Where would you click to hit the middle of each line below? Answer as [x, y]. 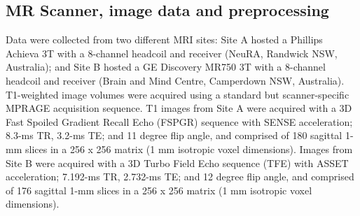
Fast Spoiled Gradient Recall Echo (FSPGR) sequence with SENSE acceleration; [179, 121]
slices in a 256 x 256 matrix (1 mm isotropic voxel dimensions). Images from [189, 149]
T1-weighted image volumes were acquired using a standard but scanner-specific [178, 94]
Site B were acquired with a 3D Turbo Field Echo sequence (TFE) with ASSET [177, 163]
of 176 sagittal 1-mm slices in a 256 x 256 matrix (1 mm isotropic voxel [159, 190]
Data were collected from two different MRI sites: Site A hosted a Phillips [164, 39]
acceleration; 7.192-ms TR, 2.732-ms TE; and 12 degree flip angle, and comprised [180, 177]
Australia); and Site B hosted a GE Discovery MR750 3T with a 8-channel [166, 67]
